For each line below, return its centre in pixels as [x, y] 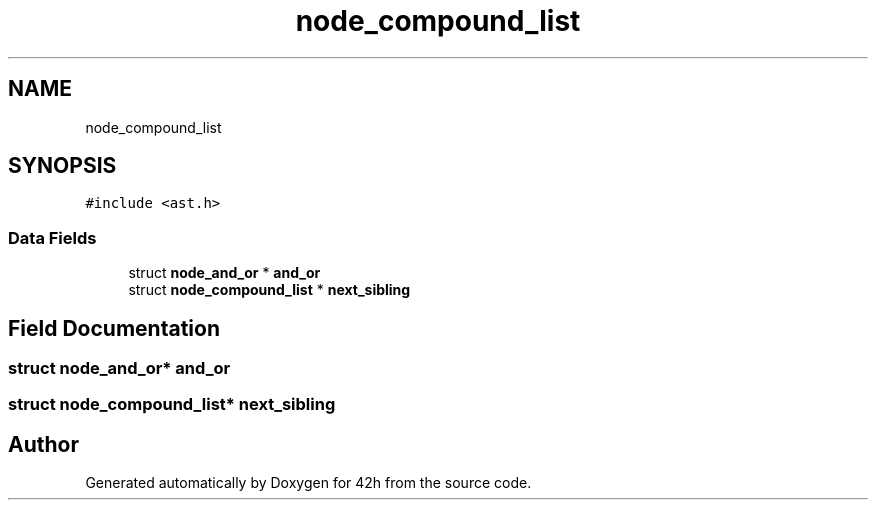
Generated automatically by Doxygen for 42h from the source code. [308, 483]
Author [43, 444]
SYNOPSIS [62, 166]
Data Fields [52, 237]
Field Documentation [114, 328]
